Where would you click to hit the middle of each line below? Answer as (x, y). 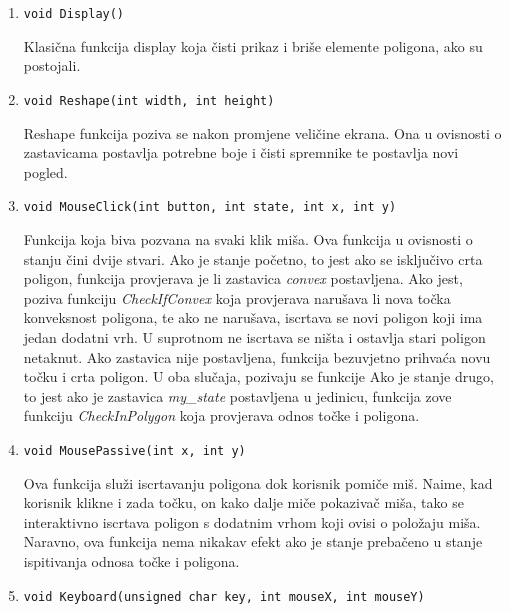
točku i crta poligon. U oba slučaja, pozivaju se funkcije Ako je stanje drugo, (258, 376)
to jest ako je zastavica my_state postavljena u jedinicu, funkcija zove (237, 395)
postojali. (52, 65)
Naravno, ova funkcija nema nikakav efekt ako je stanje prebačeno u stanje (253, 541)
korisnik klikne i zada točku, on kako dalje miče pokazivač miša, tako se (243, 502)
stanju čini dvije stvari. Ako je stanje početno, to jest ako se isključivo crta (253, 258)
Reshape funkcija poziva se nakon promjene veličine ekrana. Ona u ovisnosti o (262, 132)
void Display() (74, 14)
